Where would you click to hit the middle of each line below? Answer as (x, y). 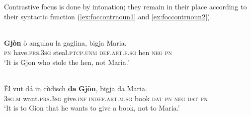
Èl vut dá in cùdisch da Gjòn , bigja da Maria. (76, 88)
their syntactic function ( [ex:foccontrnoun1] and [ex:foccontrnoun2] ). (108, 16)
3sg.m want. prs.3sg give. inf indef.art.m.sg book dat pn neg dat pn (106, 98)
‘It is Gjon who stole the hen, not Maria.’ (67, 62)
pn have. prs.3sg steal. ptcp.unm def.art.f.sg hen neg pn (88, 52)
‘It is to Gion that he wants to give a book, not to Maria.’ (92, 108)
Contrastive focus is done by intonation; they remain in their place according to (125, 6)
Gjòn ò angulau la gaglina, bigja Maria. (65, 42)
